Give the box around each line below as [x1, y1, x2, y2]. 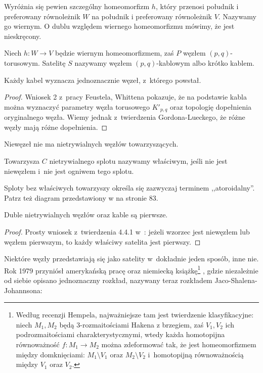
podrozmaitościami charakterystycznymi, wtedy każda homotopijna [16, 329, 225, 340]
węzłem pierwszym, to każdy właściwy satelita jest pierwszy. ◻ [4, 236, 201, 247]
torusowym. [4, 57, 40, 68]
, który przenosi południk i [155, 1, 239, 11]
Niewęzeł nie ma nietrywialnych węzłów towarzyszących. [4, 138, 179, 149]
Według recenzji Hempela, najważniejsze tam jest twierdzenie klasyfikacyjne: [16, 309, 254, 320]
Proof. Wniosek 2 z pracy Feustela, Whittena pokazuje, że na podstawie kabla [4, 91, 247, 102]
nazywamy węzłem [74, 57, 132, 68]
